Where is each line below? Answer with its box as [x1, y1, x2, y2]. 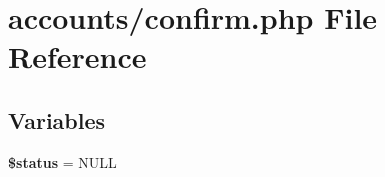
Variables [8, 104, 106, 135]
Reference [8, 36, 147, 77]
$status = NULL [8, 151, 117, 172]
